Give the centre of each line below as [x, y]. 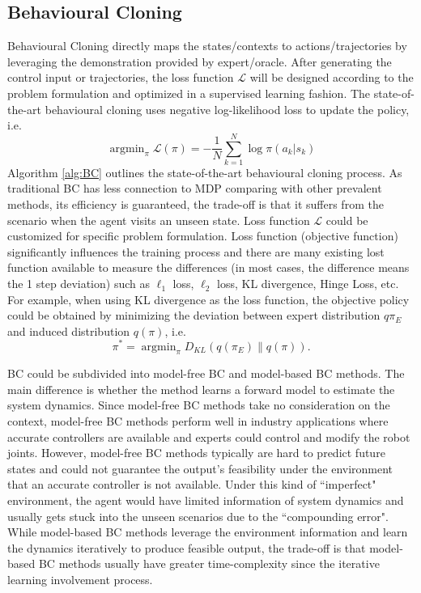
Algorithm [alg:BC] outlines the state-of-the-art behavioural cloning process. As [205, 172]
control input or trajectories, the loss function [121, 77]
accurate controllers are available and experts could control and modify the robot [209, 436]
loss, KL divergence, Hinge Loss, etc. [308, 284]
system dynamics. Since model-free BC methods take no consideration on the [199, 405]
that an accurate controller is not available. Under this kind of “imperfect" [192, 484]
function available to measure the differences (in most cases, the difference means [208, 267]
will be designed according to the [332, 77]
